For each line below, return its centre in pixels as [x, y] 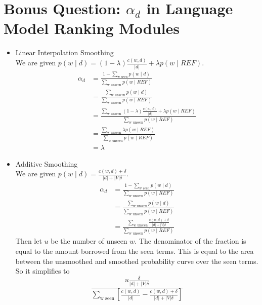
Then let [29, 241]
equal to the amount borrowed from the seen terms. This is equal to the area [135, 251]
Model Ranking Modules [92, 28]
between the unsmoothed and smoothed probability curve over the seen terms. [137, 261]
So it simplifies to [42, 271]
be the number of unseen [89, 241]
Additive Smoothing [47, 163]
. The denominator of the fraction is [190, 241]
